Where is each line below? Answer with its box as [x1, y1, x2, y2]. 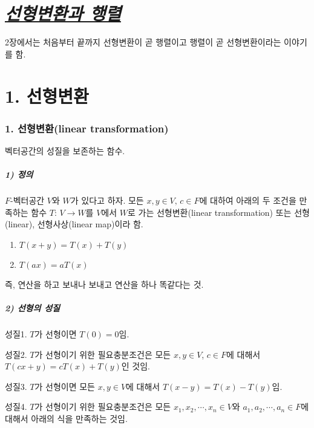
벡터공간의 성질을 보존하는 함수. [5, 144, 125, 157]
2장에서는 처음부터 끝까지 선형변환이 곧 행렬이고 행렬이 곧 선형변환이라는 [5, 36, 281, 48]
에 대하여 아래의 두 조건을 [199, 194, 296, 207]
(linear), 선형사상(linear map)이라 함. [5, 218, 143, 230]
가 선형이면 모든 [34, 380, 95, 392]
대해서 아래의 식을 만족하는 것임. [5, 412, 128, 424]
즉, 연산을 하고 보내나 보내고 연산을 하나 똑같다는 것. [5, 277, 204, 290]
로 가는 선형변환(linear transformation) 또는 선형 [127, 206, 310, 218]
